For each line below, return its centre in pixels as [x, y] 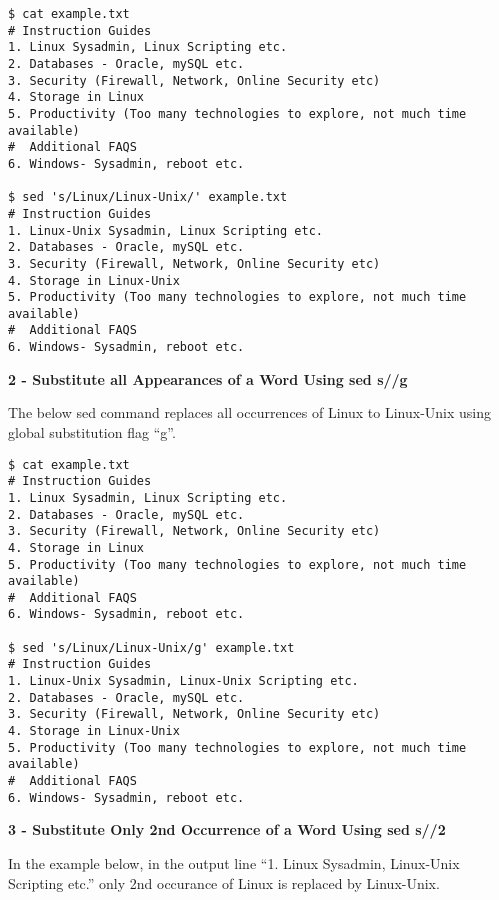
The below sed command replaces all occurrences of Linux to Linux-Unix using [250, 412]
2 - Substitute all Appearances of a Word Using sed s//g [208, 378]
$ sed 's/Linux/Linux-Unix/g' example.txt [151, 647]
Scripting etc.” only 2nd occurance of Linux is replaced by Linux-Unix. [224, 882]
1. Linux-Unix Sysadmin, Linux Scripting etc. [165, 230]
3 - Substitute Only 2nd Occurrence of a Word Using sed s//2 [227, 829]
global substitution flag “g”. [92, 431]
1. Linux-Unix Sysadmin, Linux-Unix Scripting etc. [183, 681]
